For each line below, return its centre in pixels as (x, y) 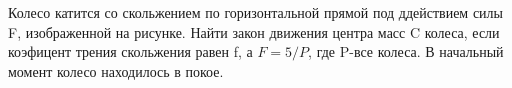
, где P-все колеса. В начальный (406, 51)
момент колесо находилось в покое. (116, 70)
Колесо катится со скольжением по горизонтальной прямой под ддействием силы (255, 12)
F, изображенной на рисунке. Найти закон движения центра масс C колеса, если (254, 31)
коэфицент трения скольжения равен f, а (130, 51)
